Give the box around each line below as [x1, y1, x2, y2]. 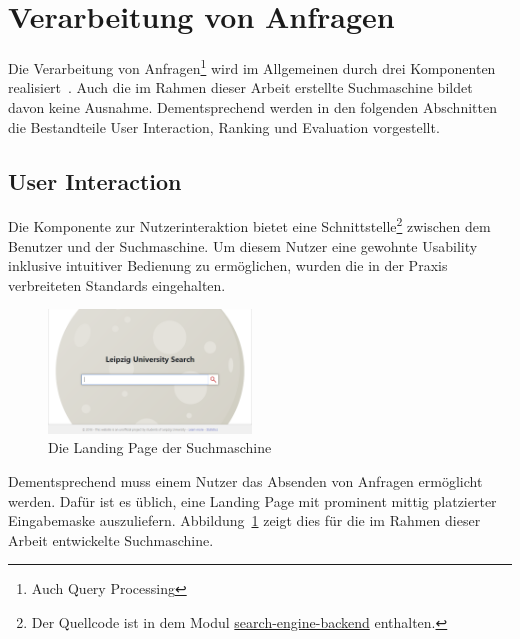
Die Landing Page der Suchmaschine [48, 437, 272, 458]
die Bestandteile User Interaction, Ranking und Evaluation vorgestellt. [8, 116, 440, 137]
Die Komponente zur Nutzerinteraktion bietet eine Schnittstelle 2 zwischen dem [8, 213, 491, 237]
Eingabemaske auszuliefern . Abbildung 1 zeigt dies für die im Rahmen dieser [8, 510, 481, 531]
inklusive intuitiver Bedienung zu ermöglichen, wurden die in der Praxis [8, 255, 448, 276]
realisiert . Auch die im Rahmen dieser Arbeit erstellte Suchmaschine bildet [8, 77, 473, 98]
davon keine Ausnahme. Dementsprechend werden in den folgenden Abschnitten [8, 96, 497, 117]
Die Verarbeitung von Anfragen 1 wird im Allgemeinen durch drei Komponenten [8, 55, 496, 78]
